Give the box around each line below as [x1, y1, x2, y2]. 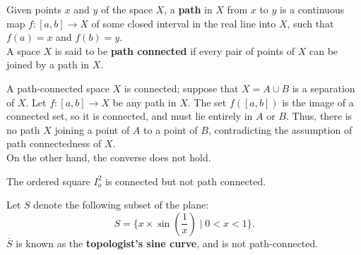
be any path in [112, 94, 177, 109]
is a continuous [280, 2, 345, 16]
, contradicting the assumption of [208, 122, 353, 137]
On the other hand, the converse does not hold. [6, 149, 211, 164]
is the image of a [282, 94, 354, 109]
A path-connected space [6, 80, 110, 95]
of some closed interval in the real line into [91, 15, 276, 30]
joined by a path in [6, 57, 90, 72]
